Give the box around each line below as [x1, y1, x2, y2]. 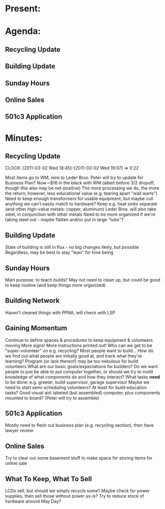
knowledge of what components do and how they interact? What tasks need [5, 374, 160, 380]
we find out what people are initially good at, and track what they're [5, 353, 142, 359]
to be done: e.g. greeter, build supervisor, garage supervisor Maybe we [5, 379, 150, 385]
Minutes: [5, 132, 43, 143]
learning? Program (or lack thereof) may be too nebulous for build [5, 358, 139, 364]
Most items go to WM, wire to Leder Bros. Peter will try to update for [5, 175, 144, 181]
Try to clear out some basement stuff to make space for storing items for [5, 455, 153, 461]
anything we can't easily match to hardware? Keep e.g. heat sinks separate [5, 201, 158, 207]
